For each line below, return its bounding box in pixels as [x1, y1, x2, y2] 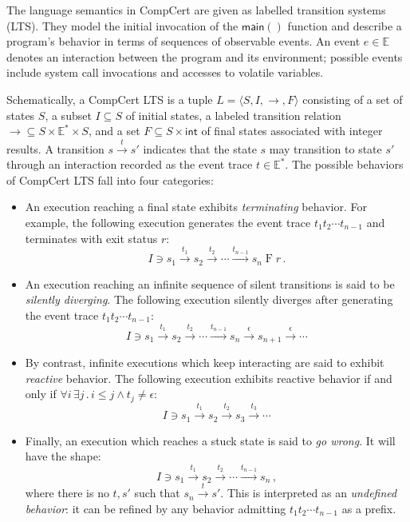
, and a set [88, 122, 140, 139]
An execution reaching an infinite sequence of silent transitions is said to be [25, 275, 395, 292]
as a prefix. [341, 500, 396, 516]
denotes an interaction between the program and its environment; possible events [6, 48, 403, 65]
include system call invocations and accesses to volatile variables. [6, 64, 324, 81]
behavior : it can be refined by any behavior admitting [25, 500, 286, 516]
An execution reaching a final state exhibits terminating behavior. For [25, 198, 367, 215]
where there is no [25, 484, 109, 501]
